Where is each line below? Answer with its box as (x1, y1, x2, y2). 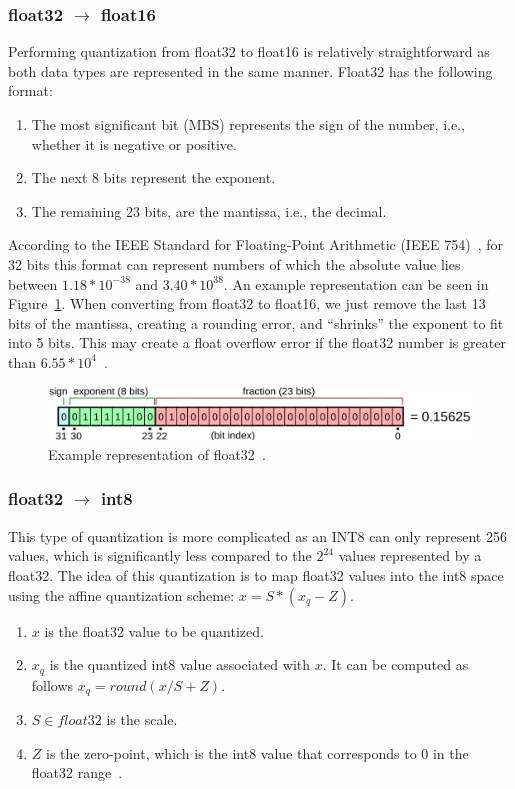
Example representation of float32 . (48, 443, 266, 464)
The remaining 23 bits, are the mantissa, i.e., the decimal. (31, 200, 387, 221)
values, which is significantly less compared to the (8, 545, 312, 566)
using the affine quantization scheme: (8, 584, 235, 605)
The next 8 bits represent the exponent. (31, 167, 276, 188)
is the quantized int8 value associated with (49, 654, 311, 675)
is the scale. (106, 709, 178, 730)
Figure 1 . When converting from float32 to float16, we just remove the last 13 (8, 293, 486, 314)
